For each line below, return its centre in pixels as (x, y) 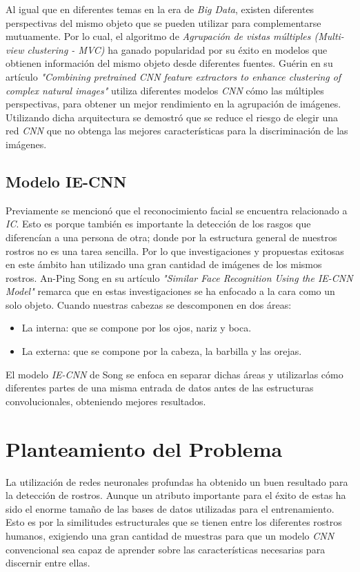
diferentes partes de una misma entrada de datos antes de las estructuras (160, 388)
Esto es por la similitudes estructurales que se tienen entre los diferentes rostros (174, 522)
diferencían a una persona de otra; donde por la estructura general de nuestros (171, 237)
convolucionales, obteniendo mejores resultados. (106, 401)
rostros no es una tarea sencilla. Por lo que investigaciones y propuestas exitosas (175, 251)
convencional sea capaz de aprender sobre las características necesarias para (166, 549)
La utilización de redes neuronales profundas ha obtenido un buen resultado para (177, 481)
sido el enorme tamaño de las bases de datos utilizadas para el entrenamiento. (170, 508)
